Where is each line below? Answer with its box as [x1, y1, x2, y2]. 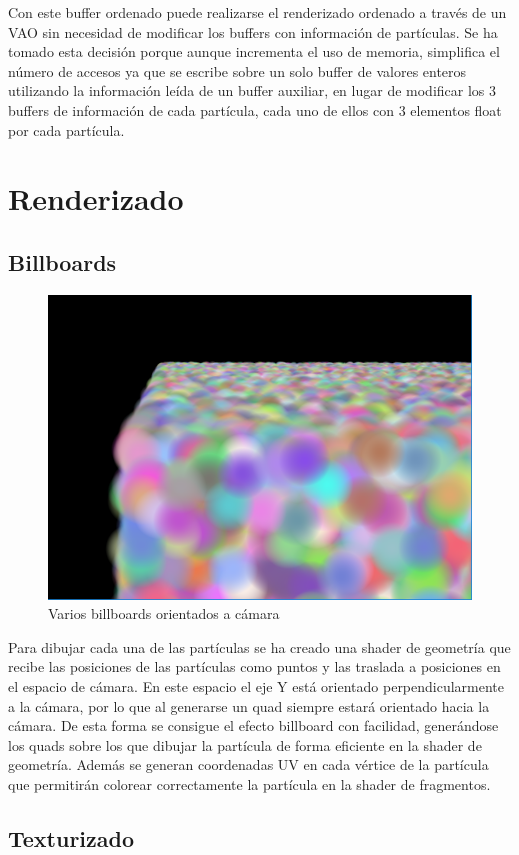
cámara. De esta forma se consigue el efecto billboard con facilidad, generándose [8, 715, 499, 736]
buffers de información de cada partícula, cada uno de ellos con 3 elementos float [8, 99, 502, 120]
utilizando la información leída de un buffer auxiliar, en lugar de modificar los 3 [8, 80, 496, 101]
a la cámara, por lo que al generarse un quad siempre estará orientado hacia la [8, 695, 490, 716]
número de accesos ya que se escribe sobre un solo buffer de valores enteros [8, 60, 467, 81]
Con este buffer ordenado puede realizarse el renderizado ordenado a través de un [8, 2, 507, 22]
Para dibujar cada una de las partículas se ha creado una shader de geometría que [8, 636, 511, 657]
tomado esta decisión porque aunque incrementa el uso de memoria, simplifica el [8, 41, 500, 62]
